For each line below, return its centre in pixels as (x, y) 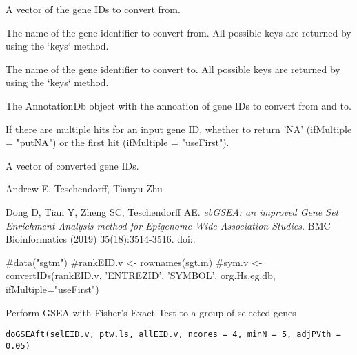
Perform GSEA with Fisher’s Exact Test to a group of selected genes (151, 312)
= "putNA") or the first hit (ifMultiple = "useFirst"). (118, 142)
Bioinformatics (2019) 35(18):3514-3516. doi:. (101, 239)
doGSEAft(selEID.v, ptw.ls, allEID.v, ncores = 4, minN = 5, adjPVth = (173, 335)
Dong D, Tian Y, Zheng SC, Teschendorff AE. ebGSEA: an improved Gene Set (172, 211)
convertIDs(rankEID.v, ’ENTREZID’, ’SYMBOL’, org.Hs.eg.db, (141, 275)
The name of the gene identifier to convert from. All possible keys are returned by (178, 32)
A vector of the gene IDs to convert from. (93, 9)
